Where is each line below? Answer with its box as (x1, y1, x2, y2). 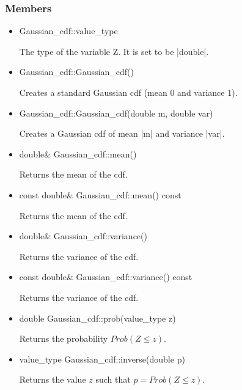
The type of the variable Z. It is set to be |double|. (19, 45, 209, 57)
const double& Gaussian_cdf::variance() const (19, 270, 193, 283)
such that (95, 373, 131, 386)
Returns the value (19, 373, 86, 386)
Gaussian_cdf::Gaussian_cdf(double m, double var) (19, 106, 213, 119)
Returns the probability (19, 332, 108, 345)
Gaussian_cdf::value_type (19, 24, 118, 37)
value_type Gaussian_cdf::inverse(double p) (19, 352, 185, 365)
